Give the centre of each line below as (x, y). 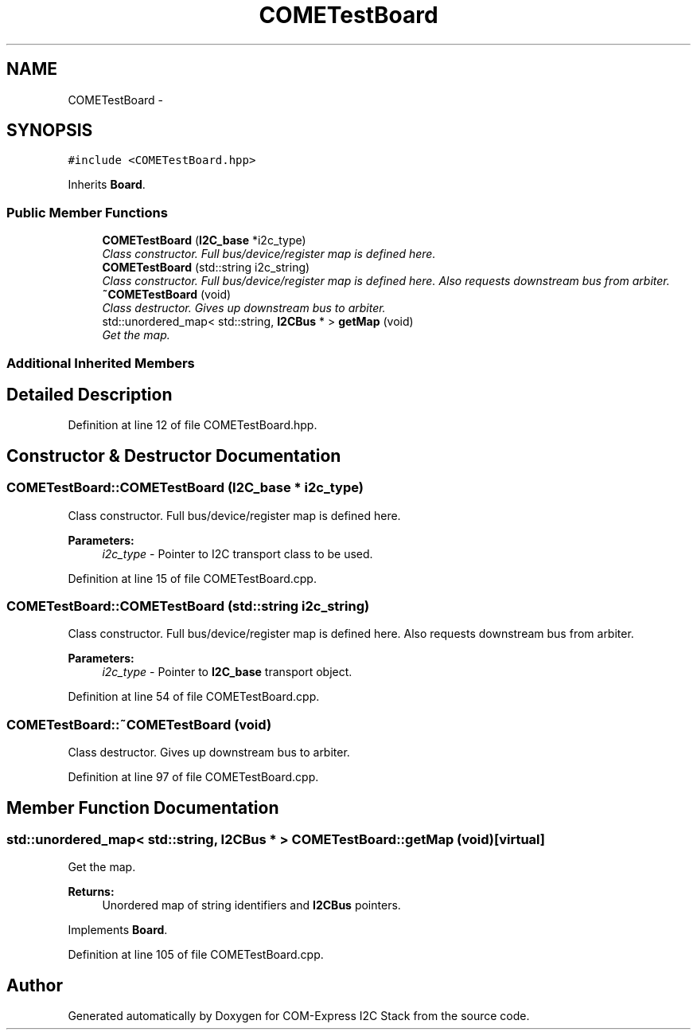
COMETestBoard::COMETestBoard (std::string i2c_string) (188, 606)
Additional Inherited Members (101, 363)
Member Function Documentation (143, 807)
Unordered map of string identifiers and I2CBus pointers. (251, 905)
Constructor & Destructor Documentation (174, 455)
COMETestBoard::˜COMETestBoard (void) (139, 724)
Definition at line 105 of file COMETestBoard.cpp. (196, 955)
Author (35, 985)
